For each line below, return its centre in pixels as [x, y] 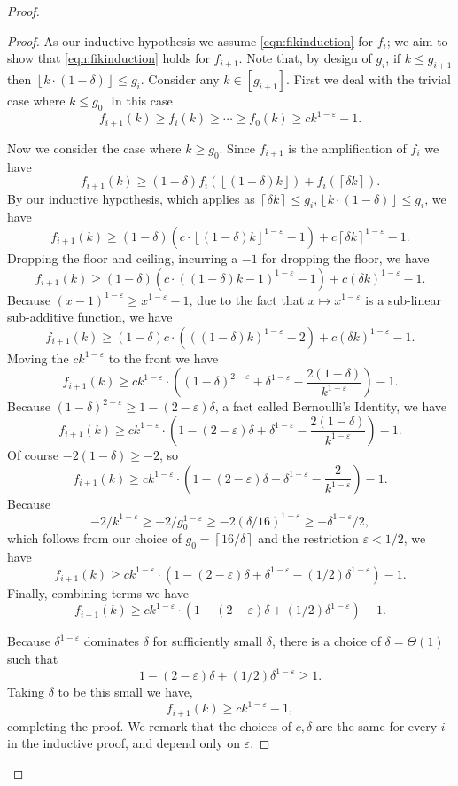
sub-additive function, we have [90, 317]
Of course [33, 454]
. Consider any [180, 78]
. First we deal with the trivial [369, 78]
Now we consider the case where [94, 148]
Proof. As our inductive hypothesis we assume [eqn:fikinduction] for [190, 40]
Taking [26, 692]
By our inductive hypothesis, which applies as [131, 198]
